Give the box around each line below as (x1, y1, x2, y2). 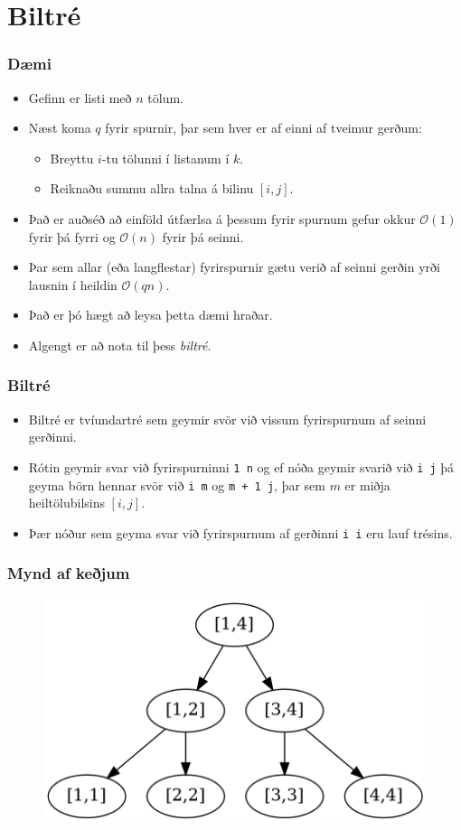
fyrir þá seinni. (162, 227, 244, 246)
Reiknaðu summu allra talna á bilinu (50, 179, 254, 198)
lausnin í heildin (28, 275, 118, 294)
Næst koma (28, 118, 91, 137)
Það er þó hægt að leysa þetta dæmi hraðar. (28, 305, 273, 324)
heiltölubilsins (28, 493, 105, 512)
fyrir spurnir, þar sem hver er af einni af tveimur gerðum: (105, 118, 422, 137)
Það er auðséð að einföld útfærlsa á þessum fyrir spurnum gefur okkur (28, 209, 416, 228)
